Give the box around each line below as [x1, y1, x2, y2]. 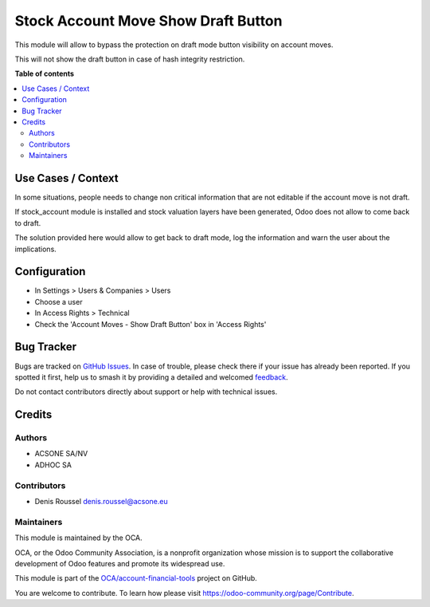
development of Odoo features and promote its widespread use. [14, 558, 225, 568]
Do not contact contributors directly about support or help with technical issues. [14, 387, 278, 396]
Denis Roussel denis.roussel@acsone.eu [34, 496, 168, 506]
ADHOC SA [34, 459, 72, 470]
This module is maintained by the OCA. [14, 533, 143, 542]
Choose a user [34, 297, 83, 306]
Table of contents [14, 69, 75, 79]
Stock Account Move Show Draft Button [14, 12, 283, 30]
